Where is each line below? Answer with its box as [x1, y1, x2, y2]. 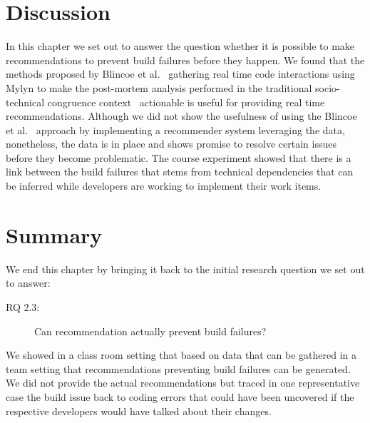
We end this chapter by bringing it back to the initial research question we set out [6, 261, 365, 276]
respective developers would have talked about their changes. [6, 403, 272, 418]
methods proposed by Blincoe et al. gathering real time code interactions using [6, 66, 355, 81]
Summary [6, 220, 103, 249]
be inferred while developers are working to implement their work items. [6, 178, 322, 193]
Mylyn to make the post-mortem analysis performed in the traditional [6, 80, 312, 95]
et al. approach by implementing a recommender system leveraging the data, [6, 122, 345, 137]
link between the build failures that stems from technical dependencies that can [6, 164, 354, 179]
